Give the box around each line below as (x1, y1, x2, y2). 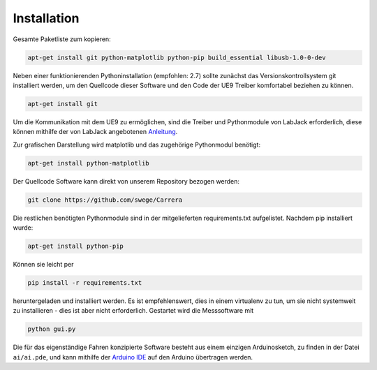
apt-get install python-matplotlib (27, 159, 149, 167)
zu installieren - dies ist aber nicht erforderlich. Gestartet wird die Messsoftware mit (13, 306, 254, 315)
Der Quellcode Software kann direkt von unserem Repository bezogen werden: (13, 177, 240, 185)
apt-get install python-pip (27, 242, 124, 250)
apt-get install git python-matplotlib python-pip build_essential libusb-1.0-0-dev (27, 53, 326, 61)
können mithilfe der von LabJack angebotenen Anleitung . (13, 128, 178, 136)
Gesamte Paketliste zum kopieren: (13, 35, 111, 43)
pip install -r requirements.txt (27, 279, 142, 286)
